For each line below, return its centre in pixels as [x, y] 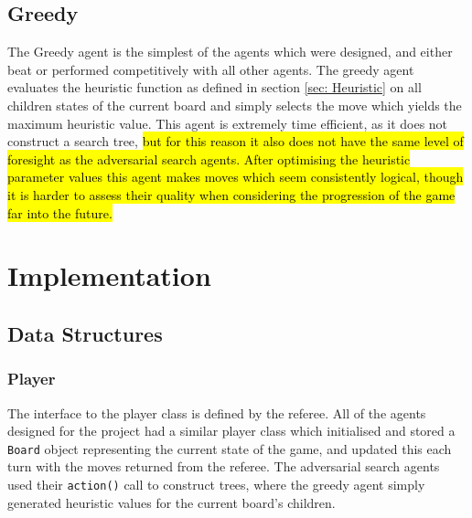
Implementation [109, 275]
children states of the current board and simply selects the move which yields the [235, 105]
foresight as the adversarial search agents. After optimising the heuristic [209, 159]
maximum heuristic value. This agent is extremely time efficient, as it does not [228, 123]
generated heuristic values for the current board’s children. [172, 502]
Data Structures [85, 333]
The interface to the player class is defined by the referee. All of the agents [217, 412]
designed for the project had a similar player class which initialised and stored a [231, 431]
